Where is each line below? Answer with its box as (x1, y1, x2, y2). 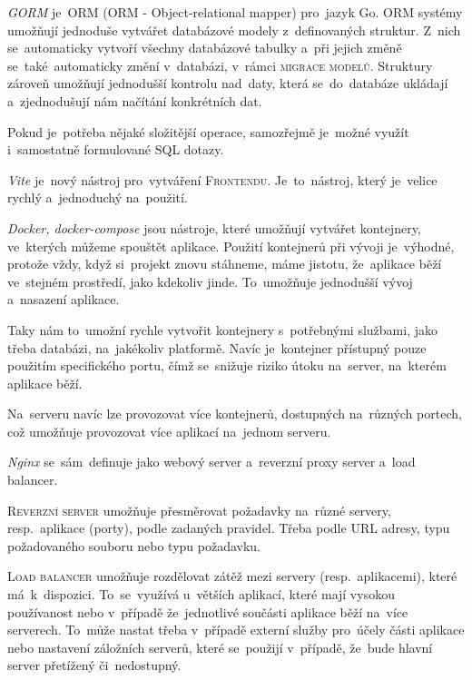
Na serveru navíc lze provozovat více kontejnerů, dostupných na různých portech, (7, 404, 462, 423)
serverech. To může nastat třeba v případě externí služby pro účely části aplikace (7, 620, 465, 639)
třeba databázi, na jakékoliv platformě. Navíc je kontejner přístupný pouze (7, 338, 427, 357)
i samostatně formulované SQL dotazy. (7, 140, 224, 159)
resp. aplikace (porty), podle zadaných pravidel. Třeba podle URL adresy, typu (7, 518, 450, 537)
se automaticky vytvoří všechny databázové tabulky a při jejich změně (7, 38, 402, 57)
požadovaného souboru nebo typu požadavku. (7, 536, 261, 555)
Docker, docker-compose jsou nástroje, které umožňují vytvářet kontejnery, (7, 218, 421, 237)
